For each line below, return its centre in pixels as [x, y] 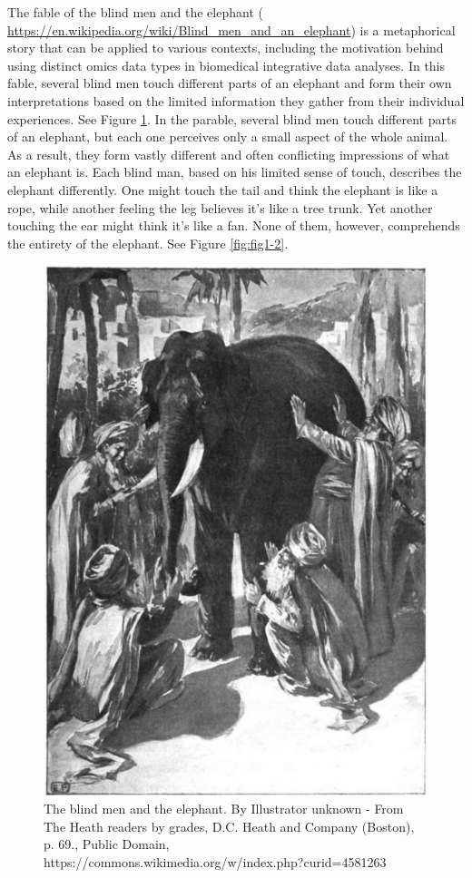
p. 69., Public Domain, [107, 844]
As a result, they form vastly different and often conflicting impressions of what [229, 154]
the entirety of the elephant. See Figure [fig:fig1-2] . [148, 243]
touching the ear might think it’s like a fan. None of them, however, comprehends [234, 225]
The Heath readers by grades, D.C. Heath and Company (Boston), [229, 826]
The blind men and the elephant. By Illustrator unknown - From [224, 809]
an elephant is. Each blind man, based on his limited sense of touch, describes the [235, 172]
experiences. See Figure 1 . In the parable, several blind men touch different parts [232, 118]
